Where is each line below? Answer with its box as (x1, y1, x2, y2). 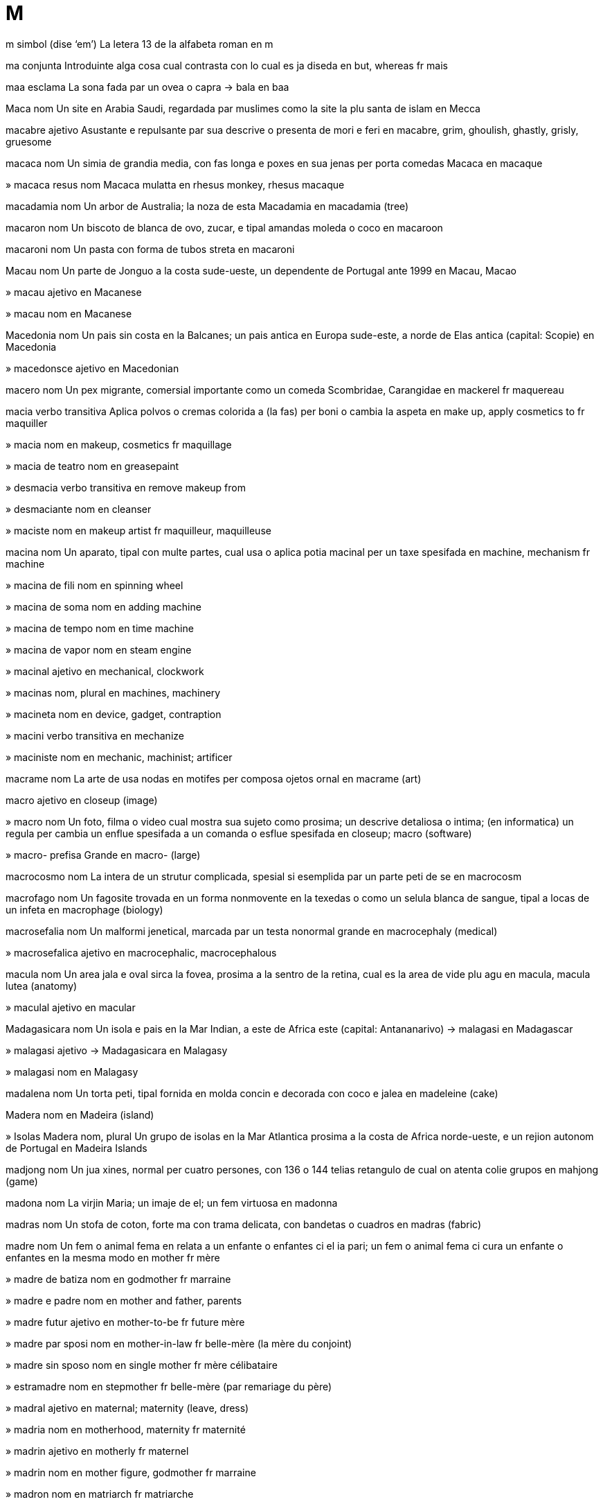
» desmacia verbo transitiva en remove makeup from (6, 481, 246, 493)
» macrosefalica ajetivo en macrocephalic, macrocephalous (6, 946, 277, 959)
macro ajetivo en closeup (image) (6, 794, 158, 806)
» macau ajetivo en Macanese (6, 286, 142, 298)
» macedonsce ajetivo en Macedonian (6, 362, 179, 374)
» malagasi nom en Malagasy (6, 1065, 138, 1078)
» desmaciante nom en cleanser (6, 502, 152, 515)
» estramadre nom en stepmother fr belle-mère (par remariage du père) (6, 1380, 332, 1392)
